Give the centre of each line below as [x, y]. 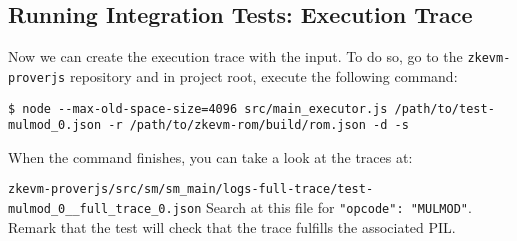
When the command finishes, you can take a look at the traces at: [210, 156]
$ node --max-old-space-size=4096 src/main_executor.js [198, 108]
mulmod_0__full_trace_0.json [105, 209]
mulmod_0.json [55, 125]
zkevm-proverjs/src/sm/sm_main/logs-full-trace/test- [191, 189]
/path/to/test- [444, 108]
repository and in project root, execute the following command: [263, 75]
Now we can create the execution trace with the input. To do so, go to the [235, 56]
